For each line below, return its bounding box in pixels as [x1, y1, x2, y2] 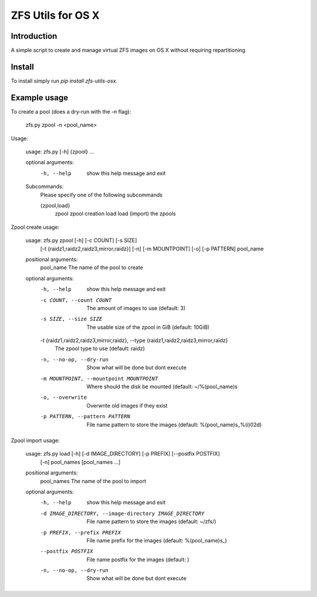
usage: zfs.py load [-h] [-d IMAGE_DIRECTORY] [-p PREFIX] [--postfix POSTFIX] [25, 450, 220, 457]
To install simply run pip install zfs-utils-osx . [11, 77, 117, 84]
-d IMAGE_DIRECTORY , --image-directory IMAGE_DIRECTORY [40, 510, 205, 517]
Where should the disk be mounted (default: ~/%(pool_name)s [86, 383, 238, 390]
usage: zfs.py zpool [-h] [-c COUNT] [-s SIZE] [25, 237, 137, 244]
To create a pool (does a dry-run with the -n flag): [11, 108, 131, 115]
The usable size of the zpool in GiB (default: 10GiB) [86, 323, 210, 331]
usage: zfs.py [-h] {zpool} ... [25, 148, 94, 155]
